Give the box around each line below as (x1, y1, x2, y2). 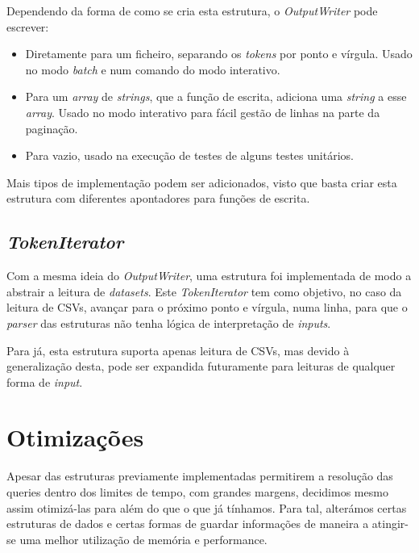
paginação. (25, 119, 78, 136)
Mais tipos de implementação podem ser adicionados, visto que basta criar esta (6, 174, 397, 191)
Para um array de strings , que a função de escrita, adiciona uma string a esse (25, 88, 407, 105)
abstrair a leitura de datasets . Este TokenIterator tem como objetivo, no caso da (6, 283, 402, 300)
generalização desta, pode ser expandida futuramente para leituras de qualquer (6, 358, 396, 375)
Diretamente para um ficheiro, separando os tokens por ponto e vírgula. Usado (25, 45, 413, 62)
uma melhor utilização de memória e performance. (19, 530, 268, 547)
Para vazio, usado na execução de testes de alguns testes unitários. (25, 147, 354, 164)
